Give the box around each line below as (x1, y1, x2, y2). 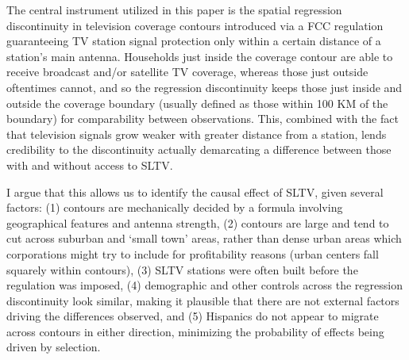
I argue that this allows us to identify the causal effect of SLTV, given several (6, 183, 384, 200)
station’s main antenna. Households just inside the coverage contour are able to (6, 48, 393, 64)
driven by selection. (6, 339, 101, 355)
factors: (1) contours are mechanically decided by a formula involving (6, 199, 343, 216)
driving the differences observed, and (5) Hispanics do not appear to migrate (6, 308, 379, 324)
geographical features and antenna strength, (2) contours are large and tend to (6, 214, 389, 231)
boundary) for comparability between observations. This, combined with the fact (6, 110, 399, 127)
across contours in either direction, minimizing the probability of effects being (6, 323, 384, 339)
